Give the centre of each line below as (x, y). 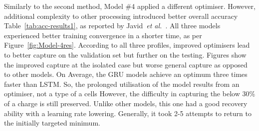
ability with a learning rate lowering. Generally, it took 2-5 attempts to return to (128, 113)
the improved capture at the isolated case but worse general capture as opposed (126, 64)
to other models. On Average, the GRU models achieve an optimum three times (126, 74)
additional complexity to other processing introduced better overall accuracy (121, 16)
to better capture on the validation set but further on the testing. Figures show (125, 54)
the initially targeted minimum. (52, 123)
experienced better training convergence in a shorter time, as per (103, 35)
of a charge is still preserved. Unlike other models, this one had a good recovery (126, 103)
